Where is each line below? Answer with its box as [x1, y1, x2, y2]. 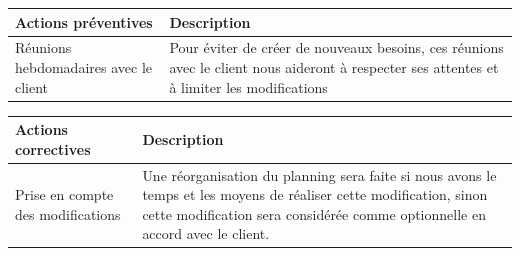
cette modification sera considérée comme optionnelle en [142, 203, 486, 224]
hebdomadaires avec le [15, 56, 152, 77]
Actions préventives [15, 11, 153, 32]
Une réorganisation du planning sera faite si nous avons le [142, 164, 497, 185]
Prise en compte [15, 184, 114, 205]
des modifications [15, 203, 121, 224]
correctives [15, 138, 91, 159]
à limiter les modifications [169, 76, 328, 97]
